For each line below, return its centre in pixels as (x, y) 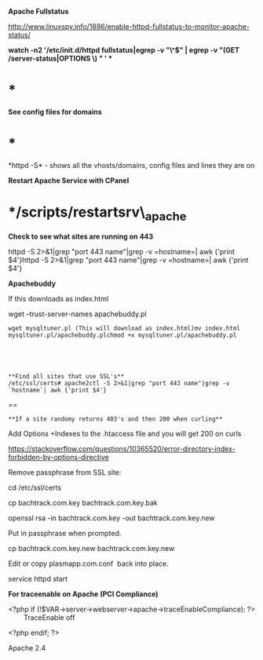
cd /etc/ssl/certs (35, 488)
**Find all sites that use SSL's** (66, 377)
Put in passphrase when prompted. (65, 534)
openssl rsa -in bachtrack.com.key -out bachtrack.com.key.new (111, 518)
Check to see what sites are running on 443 (81, 237)
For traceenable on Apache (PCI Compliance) (83, 594)
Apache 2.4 (27, 648)
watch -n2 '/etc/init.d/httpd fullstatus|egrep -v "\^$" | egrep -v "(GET (124, 50)
